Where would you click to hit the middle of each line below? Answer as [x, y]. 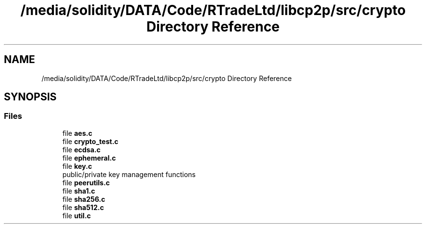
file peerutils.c [86, 182]
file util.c [77, 215]
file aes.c [77, 133]
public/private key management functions [129, 174]
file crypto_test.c [90, 141]
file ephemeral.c [89, 158]
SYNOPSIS [30, 97]
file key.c [77, 166]
